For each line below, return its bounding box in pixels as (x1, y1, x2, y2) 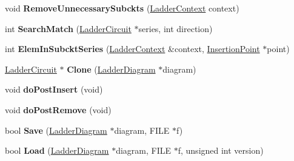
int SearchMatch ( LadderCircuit (5, 22, 132, 34)
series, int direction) (138, 22, 213, 34)
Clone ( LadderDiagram (67, 62, 156, 75)
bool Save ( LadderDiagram (5, 123, 107, 136)
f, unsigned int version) (178, 144, 264, 157)
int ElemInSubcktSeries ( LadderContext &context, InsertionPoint (5, 42, 260, 55)
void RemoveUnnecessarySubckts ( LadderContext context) (5, 2, 239, 14)
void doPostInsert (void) (5, 83, 103, 96)
